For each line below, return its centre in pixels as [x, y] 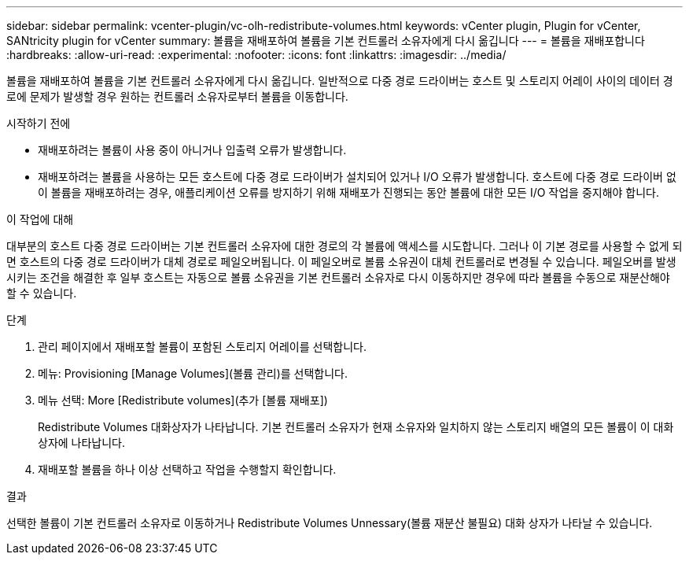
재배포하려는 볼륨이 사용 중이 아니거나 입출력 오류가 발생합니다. [192, 150]
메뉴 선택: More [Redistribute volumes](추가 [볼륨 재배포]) [183, 400]
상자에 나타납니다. [82, 443]
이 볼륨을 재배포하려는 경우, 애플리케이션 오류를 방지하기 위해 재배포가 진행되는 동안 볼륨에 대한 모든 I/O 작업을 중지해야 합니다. [349, 192]
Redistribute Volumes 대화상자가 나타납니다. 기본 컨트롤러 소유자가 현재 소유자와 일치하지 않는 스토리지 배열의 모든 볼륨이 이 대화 [356, 427]
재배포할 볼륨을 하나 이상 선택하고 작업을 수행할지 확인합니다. [187, 469]
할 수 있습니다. [42, 293]
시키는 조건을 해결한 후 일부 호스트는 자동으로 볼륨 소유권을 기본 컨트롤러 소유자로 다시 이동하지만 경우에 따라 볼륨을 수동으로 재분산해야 [338, 277]
